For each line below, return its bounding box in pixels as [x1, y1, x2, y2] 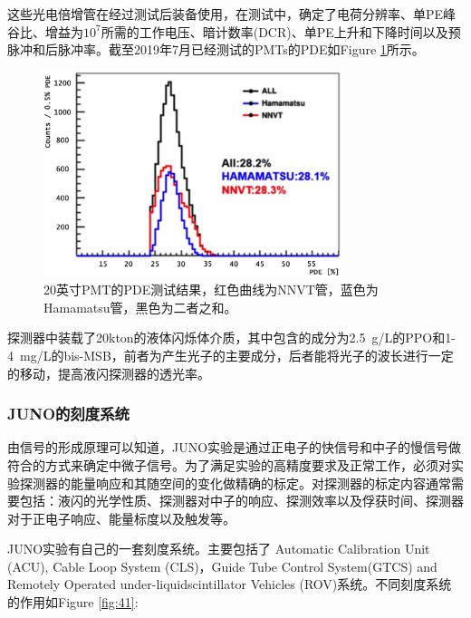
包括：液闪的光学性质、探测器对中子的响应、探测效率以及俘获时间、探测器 [19, 491, 464, 510]
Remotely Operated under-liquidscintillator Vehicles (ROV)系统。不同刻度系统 [7, 575, 452, 594]
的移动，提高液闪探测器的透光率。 [7, 363, 210, 382]
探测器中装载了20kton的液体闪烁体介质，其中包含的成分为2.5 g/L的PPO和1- [7, 328, 456, 347]
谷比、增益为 [7, 22, 83, 41]
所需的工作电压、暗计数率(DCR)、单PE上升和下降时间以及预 [101, 22, 461, 41]
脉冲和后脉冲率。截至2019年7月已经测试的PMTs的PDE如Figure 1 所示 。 [7, 40, 425, 59]
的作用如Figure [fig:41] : [7, 593, 139, 612]
